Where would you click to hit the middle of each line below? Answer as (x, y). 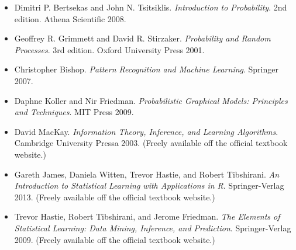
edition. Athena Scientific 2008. (70, 18)
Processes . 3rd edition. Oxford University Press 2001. (109, 49)
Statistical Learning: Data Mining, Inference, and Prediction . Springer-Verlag (153, 228)
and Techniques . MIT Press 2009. (74, 112)
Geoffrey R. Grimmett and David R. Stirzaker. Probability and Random (142, 38)
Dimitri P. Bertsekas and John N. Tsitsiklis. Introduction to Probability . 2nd (151, 7)
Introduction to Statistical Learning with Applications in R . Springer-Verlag (149, 185)
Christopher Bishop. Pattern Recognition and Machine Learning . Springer (146, 69)
